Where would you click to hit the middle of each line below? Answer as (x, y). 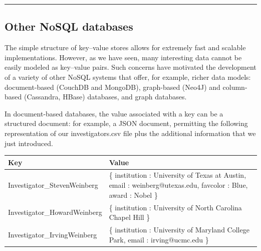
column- (235, 87)
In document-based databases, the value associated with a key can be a (114, 113)
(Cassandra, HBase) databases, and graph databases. (105, 97)
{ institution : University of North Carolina (175, 207)
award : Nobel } (133, 195)
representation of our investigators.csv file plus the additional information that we (130, 133)
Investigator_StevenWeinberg (53, 185)
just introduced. (29, 143)
